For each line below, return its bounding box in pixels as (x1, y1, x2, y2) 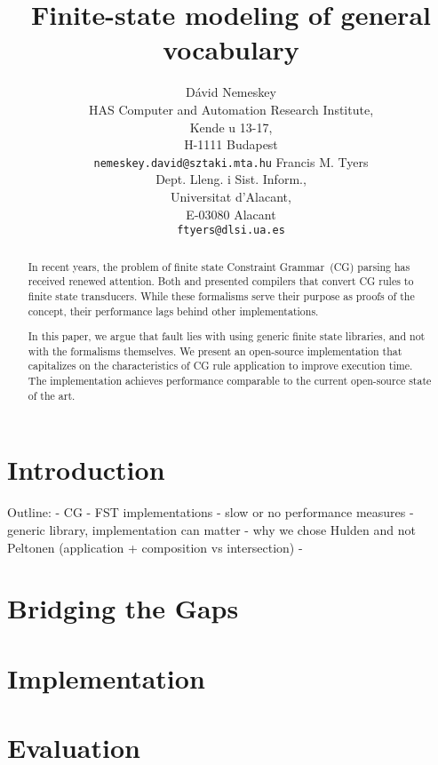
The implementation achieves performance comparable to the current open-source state (28, 373, 432, 388)
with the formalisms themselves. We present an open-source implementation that (28, 343, 402, 358)
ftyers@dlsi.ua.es (177, 224, 285, 237)
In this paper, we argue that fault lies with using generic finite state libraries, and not (28, 329, 426, 344)
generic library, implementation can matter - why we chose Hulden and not (7, 520, 416, 538)
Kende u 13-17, (189, 117, 273, 136)
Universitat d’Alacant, (171, 187, 291, 205)
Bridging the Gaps (7, 590, 239, 626)
